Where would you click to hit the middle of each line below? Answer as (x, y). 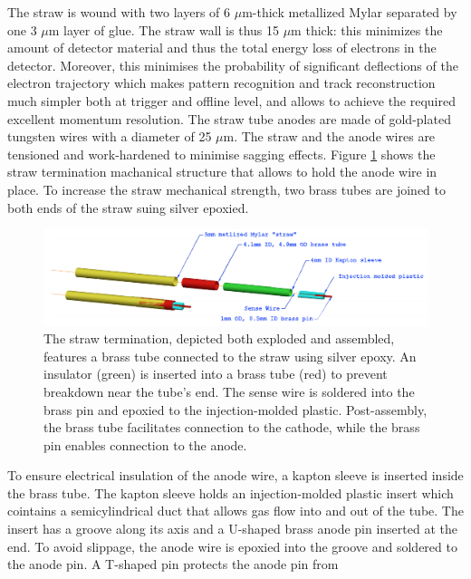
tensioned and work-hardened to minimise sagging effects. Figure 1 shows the (221, 154)
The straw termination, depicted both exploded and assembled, (219, 338)
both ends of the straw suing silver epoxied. (128, 207)
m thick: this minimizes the (367, 29)
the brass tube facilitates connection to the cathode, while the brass (232, 427)
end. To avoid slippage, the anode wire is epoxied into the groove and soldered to (232, 546)
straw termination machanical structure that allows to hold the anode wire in (222, 172)
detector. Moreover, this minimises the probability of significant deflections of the (233, 65)
